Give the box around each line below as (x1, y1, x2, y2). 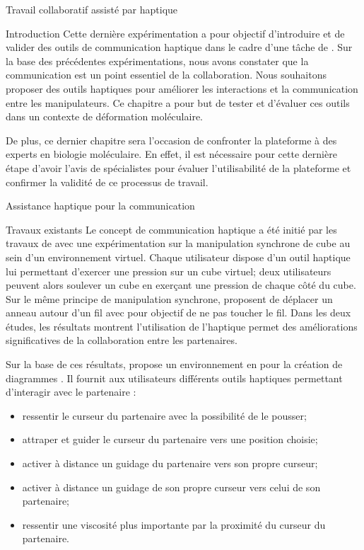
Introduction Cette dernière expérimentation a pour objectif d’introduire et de (6, 25, 345, 40)
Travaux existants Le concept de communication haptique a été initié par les (6, 222, 337, 236)
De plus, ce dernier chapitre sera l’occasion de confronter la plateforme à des (6, 132, 337, 147)
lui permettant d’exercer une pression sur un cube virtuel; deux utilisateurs (6, 263, 331, 278)
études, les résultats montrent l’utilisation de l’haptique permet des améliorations (6, 319, 358, 333)
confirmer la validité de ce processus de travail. (6, 174, 209, 189)
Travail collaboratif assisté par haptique (6, 2, 178, 16)
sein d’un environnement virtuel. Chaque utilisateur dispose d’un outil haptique (6, 249, 351, 264)
